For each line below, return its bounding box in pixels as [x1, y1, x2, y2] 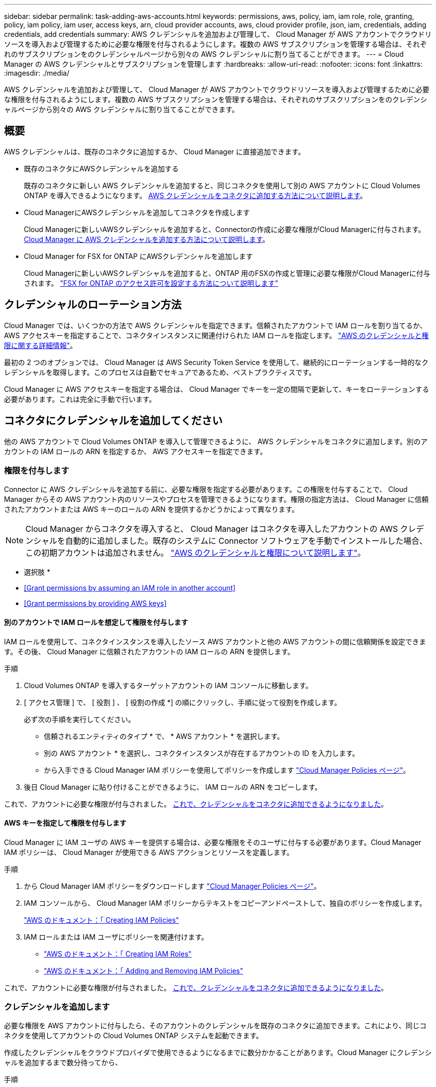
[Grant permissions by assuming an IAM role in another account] [24, 584, 235, 593]
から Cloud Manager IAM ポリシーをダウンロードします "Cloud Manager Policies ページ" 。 [24, 881, 321, 890]
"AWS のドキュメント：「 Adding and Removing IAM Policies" [44, 966, 243, 975]
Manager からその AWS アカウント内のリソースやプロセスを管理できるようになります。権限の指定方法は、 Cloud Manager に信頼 [4, 495, 429, 504]
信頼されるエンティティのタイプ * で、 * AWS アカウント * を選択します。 [44, 731, 284, 740]
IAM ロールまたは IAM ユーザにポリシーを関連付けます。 [24, 932, 209, 941]
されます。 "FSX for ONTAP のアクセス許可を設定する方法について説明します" [24, 278, 279, 287]
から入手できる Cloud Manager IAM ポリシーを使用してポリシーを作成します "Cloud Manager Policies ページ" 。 [44, 765, 410, 774]
